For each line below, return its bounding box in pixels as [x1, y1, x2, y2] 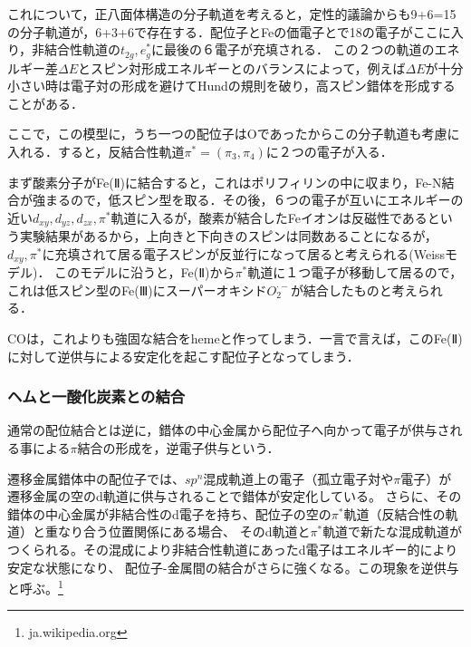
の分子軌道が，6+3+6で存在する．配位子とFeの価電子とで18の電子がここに [7, 22, 451, 41]
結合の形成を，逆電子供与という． [77, 439, 280, 458]
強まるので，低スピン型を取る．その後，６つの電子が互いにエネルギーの [32, 190, 464, 209]
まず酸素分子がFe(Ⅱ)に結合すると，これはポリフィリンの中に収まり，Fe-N [7, 172, 442, 191]
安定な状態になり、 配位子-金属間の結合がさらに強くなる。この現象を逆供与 [7, 557, 459, 576]
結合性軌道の [44, 40, 121, 59]
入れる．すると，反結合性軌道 [7, 142, 185, 161]
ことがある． [7, 93, 83, 112]
